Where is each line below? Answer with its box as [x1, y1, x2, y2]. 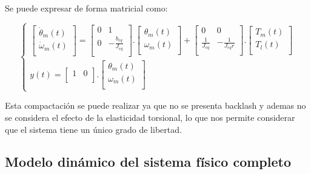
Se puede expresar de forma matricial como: [5, 2, 168, 14]
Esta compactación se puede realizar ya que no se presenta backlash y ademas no [5, 99, 306, 112]
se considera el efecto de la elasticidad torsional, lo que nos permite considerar [5, 111, 295, 123]
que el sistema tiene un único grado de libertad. [5, 123, 182, 135]
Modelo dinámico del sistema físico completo [5, 152, 291, 171]
